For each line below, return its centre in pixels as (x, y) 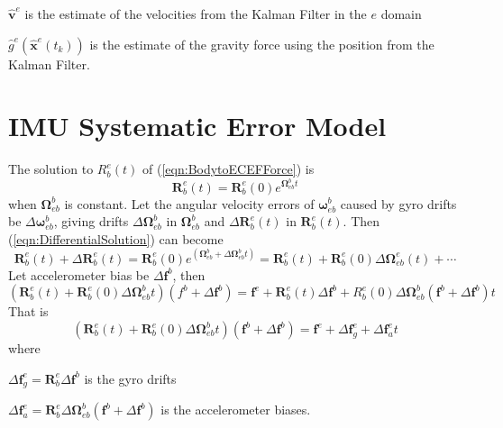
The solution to (51, 169)
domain (401, 14)
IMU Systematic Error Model (197, 126)
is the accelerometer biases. (236, 410)
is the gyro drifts (130, 378)
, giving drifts (91, 221)
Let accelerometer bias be (79, 274)
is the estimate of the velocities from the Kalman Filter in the (196, 14)
